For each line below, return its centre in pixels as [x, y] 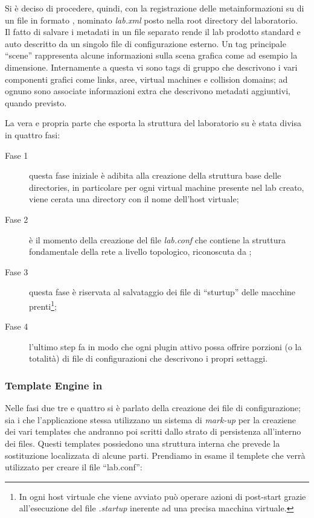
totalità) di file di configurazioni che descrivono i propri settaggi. [149, 358]
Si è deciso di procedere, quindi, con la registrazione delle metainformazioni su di [155, 8]
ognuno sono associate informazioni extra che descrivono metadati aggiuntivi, [148, 91]
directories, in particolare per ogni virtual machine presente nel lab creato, [167, 187]
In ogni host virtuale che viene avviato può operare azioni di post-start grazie [162, 496]
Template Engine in [54, 385]
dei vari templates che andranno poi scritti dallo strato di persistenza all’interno [153, 431]
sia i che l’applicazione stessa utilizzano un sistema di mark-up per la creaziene [151, 419]
